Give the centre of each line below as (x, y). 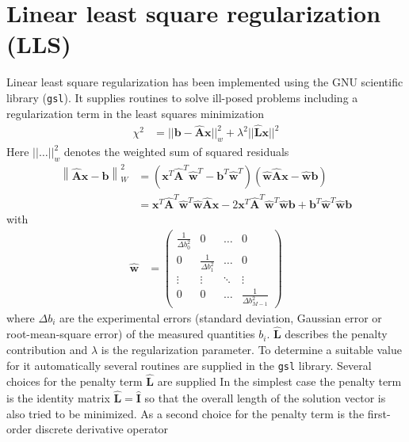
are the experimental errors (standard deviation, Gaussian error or (221, 317)
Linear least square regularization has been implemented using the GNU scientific (205, 82)
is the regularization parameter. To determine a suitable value (251, 350)
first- (379, 413)
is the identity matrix (58, 398)
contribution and (47, 350)
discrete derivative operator (102, 429)
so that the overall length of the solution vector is (265, 398)
